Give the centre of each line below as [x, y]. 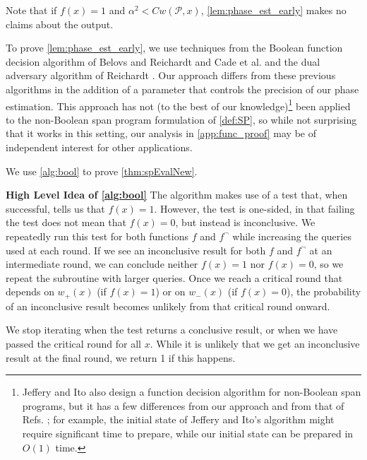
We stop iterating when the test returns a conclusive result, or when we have [172, 330]
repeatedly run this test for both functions [97, 236]
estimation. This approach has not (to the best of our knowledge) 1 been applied [178, 105]
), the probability [324, 291]
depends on [30, 291]
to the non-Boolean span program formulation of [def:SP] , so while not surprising [181, 119]
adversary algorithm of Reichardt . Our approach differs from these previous [171, 75]
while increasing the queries [292, 236]
